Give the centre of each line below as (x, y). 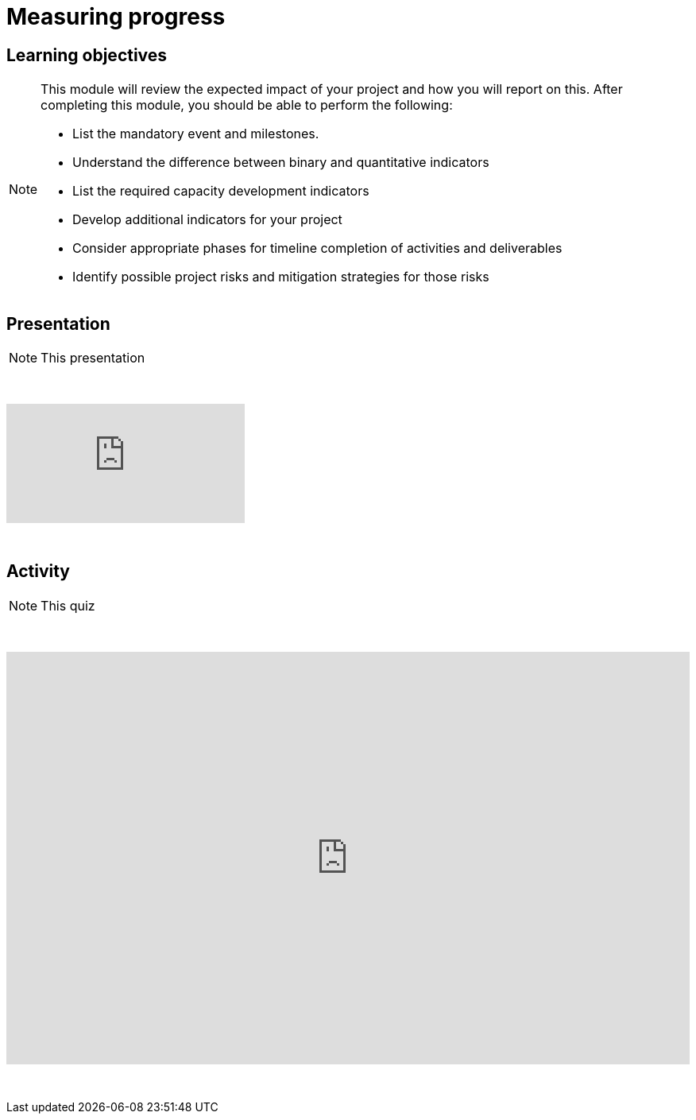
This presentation (93, 358)
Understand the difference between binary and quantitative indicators (281, 163)
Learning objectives (87, 55)
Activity (39, 572)
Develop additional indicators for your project (207, 220)
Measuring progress (116, 17)
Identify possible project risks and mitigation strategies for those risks (281, 277)
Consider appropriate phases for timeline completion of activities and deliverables (317, 248)
